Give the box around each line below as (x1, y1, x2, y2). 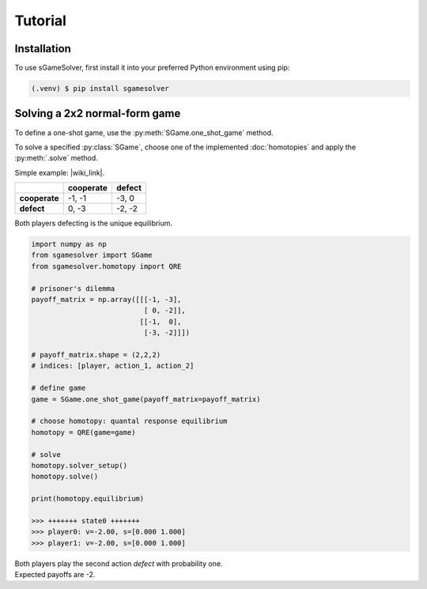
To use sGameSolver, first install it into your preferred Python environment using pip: (14, 63, 290, 73)
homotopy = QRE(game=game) (31, 428, 136, 436)
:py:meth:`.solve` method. (14, 153, 98, 163)
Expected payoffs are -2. (14, 570, 96, 580)
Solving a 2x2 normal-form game (14, 107, 181, 120)
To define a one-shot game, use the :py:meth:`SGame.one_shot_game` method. (14, 127, 274, 138)
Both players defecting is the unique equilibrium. (14, 218, 173, 228)
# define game (31, 383, 86, 393)
